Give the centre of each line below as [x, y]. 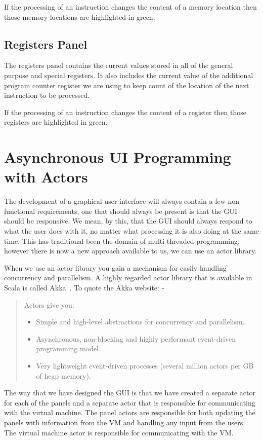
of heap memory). [63, 375]
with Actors [46, 177]
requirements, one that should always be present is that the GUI [137, 211]
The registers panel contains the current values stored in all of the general [119, 65]
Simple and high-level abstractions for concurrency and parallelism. [140, 322]
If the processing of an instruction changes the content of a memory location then [130, 7]
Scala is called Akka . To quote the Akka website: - [84, 288]
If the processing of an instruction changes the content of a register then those [125, 112]
